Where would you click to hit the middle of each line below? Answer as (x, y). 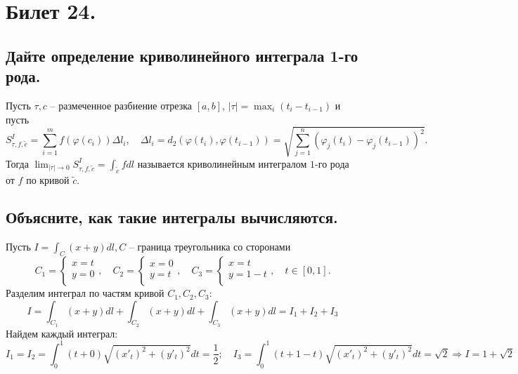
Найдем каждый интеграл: (62, 333)
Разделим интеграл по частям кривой (85, 293)
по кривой (48, 179)
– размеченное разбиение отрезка (121, 105)
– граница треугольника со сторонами (210, 247)
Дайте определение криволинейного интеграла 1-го (182, 55)
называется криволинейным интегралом (222, 163)
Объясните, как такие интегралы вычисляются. (172, 217)
